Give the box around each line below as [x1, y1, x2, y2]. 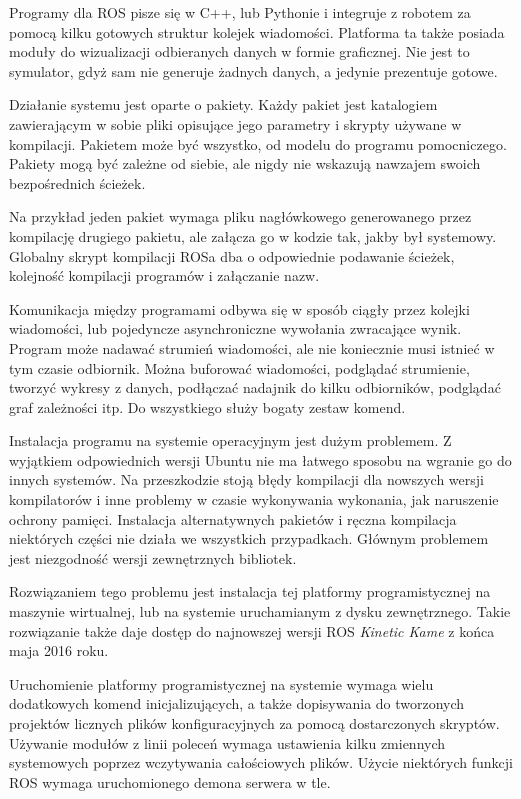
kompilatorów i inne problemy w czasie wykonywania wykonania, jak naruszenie [9, 489, 499, 510]
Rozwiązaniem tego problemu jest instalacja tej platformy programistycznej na [9, 581, 491, 602]
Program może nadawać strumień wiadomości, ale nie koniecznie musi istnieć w [9, 337, 495, 358]
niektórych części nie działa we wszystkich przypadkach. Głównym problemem [9, 528, 489, 549]
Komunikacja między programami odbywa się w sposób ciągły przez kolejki [9, 298, 470, 319]
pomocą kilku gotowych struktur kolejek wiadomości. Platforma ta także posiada [9, 21, 505, 42]
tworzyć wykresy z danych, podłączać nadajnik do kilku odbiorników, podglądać [9, 377, 501, 398]
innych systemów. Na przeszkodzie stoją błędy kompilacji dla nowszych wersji [9, 469, 484, 490]
